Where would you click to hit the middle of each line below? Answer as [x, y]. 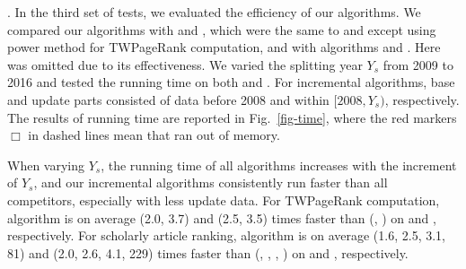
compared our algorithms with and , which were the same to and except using [222, 29]
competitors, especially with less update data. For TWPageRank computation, [224, 200]
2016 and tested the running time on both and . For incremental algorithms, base [231, 82]
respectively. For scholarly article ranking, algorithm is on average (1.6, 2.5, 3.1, [226, 235]
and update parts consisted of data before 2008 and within [168, 99]
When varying [46, 165]
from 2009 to [418, 64]
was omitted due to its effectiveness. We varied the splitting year [185, 64]
